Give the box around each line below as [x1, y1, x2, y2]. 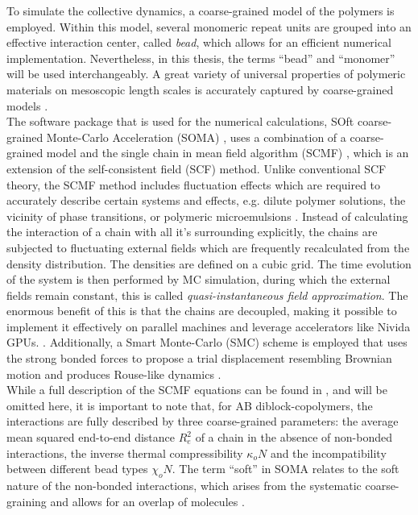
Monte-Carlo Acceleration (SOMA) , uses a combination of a [46, 128, 346, 145]
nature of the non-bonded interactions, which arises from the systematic [6, 477, 362, 494]
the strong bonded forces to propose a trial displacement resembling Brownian [6, 350, 392, 367]
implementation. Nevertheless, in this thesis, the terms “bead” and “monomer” [6, 49, 395, 66]
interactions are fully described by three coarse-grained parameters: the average [6, 413, 399, 430]
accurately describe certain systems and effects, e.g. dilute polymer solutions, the [6, 192, 406, 209]
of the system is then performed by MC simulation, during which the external [6, 271, 391, 288]
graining [6, 492, 47, 509]
